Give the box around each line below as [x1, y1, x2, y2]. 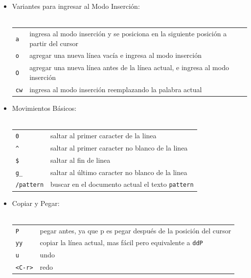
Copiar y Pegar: [12, 198, 60, 208]
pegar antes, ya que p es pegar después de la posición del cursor [40, 225, 231, 235]
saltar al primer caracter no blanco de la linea [50, 142, 188, 152]
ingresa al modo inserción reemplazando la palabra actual [29, 84, 202, 94]
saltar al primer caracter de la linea [50, 130, 157, 140]
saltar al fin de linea [50, 154, 111, 165]
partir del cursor [29, 38, 78, 48]
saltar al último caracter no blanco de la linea [50, 167, 187, 177]
